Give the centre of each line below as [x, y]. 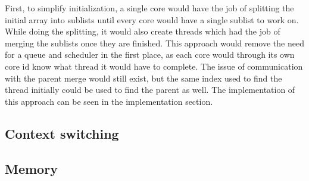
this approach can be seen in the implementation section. [109, 101]
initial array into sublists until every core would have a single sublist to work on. [152, 19]
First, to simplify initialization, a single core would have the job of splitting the [149, 8]
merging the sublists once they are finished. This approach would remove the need [154, 43]
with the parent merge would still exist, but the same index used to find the [143, 78]
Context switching [62, 133]
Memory [31, 168]
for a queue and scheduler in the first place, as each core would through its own [150, 54]
